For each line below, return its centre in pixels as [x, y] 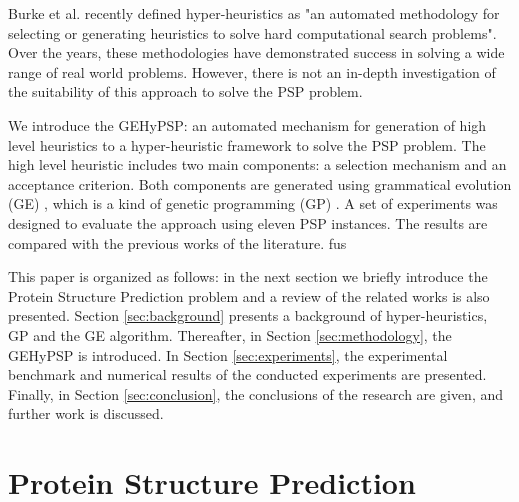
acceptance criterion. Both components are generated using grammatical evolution [260, 183]
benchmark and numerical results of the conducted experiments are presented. [247, 374]
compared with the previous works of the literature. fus [177, 242]
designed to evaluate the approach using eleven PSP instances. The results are [248, 222]
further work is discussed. [86, 413]
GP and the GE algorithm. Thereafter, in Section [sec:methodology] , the [230, 334]
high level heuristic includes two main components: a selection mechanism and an [257, 164]
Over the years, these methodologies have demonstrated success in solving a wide [256, 52]
